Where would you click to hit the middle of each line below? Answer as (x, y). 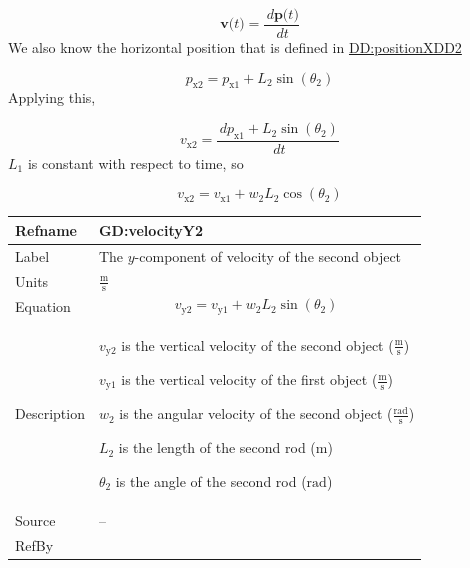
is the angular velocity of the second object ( (256, 413)
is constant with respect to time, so (135, 162)
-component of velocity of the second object (268, 255)
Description (50, 412)
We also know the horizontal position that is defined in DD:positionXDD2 (235, 47)
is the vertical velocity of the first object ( (249, 379)
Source (35, 519)
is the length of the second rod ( (217, 447)
